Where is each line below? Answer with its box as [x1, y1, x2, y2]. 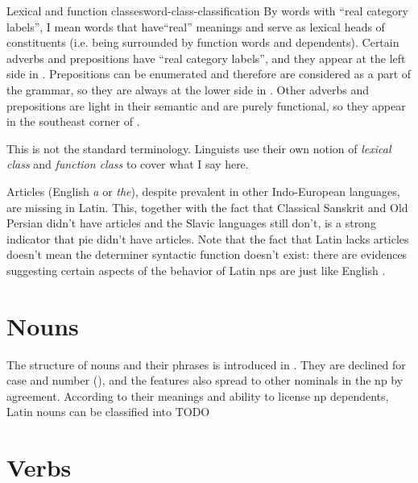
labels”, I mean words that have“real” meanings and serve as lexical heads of [6, 18, 385, 35]
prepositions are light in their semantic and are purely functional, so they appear [6, 97, 406, 114]
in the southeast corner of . [6, 113, 140, 130]
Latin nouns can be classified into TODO [6, 403, 210, 420]
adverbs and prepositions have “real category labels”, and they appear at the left [6, 49, 406, 66]
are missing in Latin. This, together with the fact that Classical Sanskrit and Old [6, 198, 408, 215]
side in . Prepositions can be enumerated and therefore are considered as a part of [6, 65, 412, 82]
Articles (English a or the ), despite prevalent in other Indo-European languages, [6, 182, 400, 199]
